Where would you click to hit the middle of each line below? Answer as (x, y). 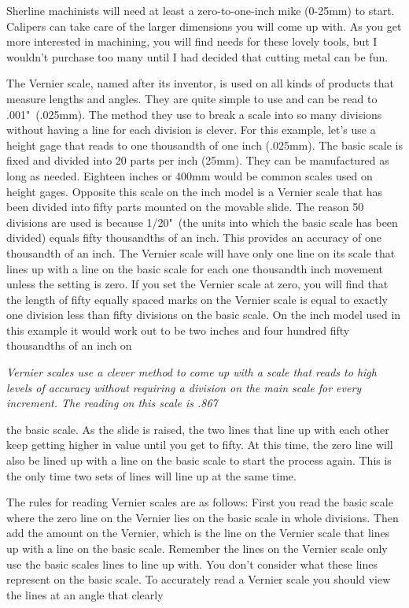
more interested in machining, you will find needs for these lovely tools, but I (192, 41)
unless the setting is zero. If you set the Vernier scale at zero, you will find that (197, 284)
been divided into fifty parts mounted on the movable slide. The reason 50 (185, 207)
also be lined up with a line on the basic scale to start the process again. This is (199, 460)
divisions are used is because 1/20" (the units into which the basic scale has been (202, 222)
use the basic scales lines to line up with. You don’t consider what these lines (192, 564)
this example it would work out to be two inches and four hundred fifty (178, 330)
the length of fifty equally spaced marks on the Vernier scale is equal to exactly (197, 299)
